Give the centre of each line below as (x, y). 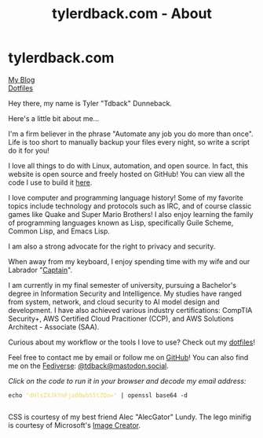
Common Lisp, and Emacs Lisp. (59, 231)
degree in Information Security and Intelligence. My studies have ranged (125, 293)
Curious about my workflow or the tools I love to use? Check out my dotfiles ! (131, 342)
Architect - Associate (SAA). (54, 326)
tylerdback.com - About (132, 14)
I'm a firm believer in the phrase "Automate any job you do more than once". (131, 134)
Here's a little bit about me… (54, 118)
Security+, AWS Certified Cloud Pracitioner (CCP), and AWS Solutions (121, 318)
